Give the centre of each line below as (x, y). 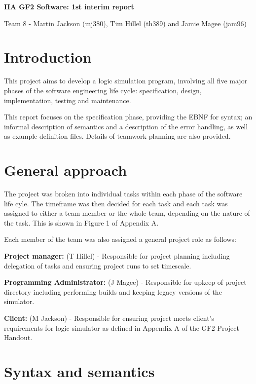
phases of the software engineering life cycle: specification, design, (103, 90)
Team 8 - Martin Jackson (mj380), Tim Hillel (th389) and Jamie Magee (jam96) (126, 23)
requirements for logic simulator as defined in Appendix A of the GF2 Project (122, 327)
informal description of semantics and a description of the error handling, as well (126, 126)
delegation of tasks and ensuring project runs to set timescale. (98, 265)
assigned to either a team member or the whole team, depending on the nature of (127, 213)
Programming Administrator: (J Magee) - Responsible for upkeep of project (125, 282)
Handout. (18, 337)
